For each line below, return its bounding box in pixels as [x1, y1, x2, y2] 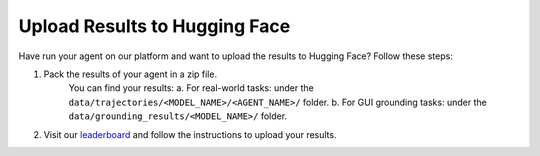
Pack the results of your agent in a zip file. [43, 68, 218, 80]
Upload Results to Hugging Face [18, 15, 291, 37]
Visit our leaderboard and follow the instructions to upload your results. [43, 128, 337, 140]
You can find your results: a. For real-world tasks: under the [68, 82, 314, 94]
